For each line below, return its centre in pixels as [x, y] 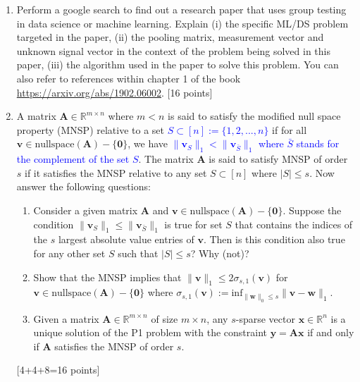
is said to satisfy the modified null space [254, 116]
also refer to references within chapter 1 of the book [129, 78]
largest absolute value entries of [126, 239]
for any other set [69, 253]
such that [138, 253]
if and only [331, 332]
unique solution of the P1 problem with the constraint [150, 332]
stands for [318, 143]
